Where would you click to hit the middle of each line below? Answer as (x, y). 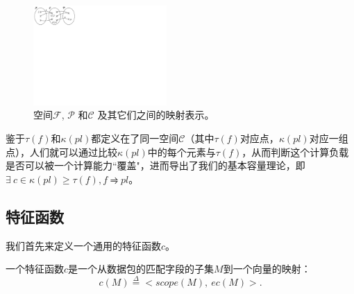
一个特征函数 (35, 269)
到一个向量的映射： (267, 269)
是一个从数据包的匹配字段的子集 (141, 269)
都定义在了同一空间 (135, 138)
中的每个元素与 (182, 152)
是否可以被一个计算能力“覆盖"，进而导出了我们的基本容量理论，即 (155, 165)
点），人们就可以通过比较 (61, 152)
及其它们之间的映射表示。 (156, 115)
